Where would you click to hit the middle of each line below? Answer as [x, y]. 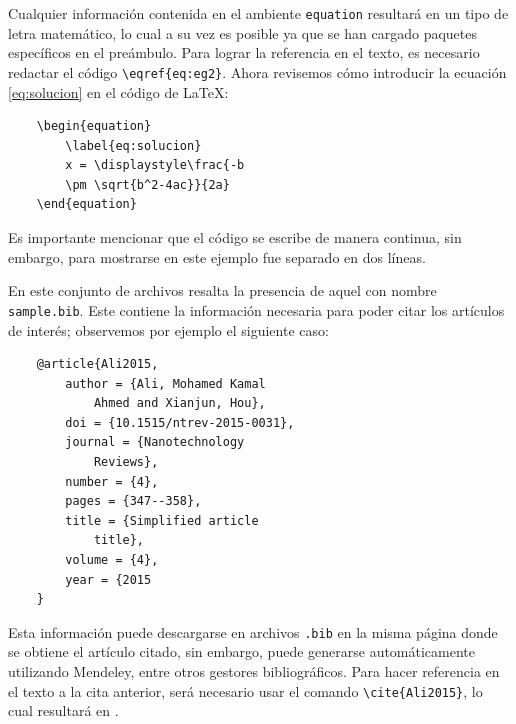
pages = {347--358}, [133, 501]
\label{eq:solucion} [133, 145]
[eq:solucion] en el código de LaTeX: [118, 91]
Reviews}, [126, 462]
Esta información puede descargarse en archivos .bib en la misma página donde [253, 631]
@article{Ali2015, [97, 364]
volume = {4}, [112, 560]
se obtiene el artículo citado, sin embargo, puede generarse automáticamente [242, 651]
